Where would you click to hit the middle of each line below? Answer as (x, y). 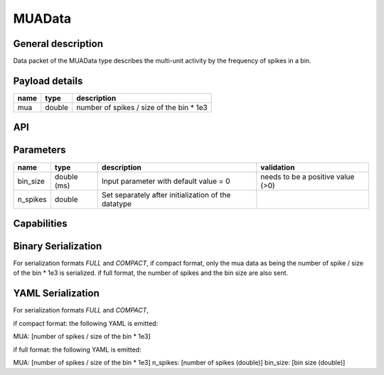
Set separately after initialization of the (166, 195)
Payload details (48, 81)
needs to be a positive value (308, 176)
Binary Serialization (58, 246)
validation (278, 167)
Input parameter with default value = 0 (166, 181)
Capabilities (40, 223)
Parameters (39, 150)
